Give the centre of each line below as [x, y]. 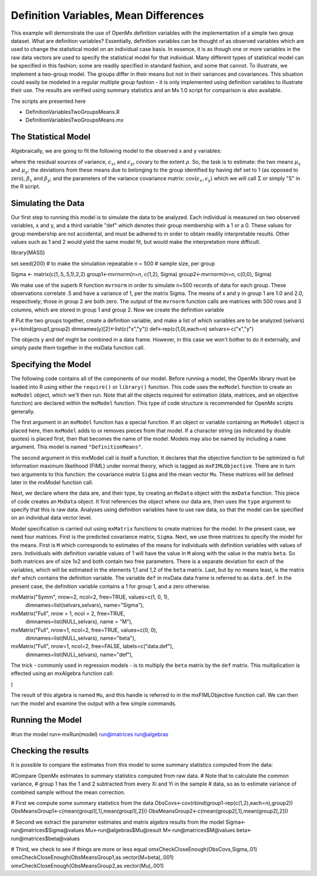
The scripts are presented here [48, 101]
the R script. [26, 186]
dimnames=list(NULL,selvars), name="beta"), [81, 638]
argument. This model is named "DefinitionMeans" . [77, 447]
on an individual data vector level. [51, 518]
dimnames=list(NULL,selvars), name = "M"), [79, 622]
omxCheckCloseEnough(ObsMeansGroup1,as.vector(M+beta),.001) [92, 857]
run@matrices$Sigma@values [48, 830]
